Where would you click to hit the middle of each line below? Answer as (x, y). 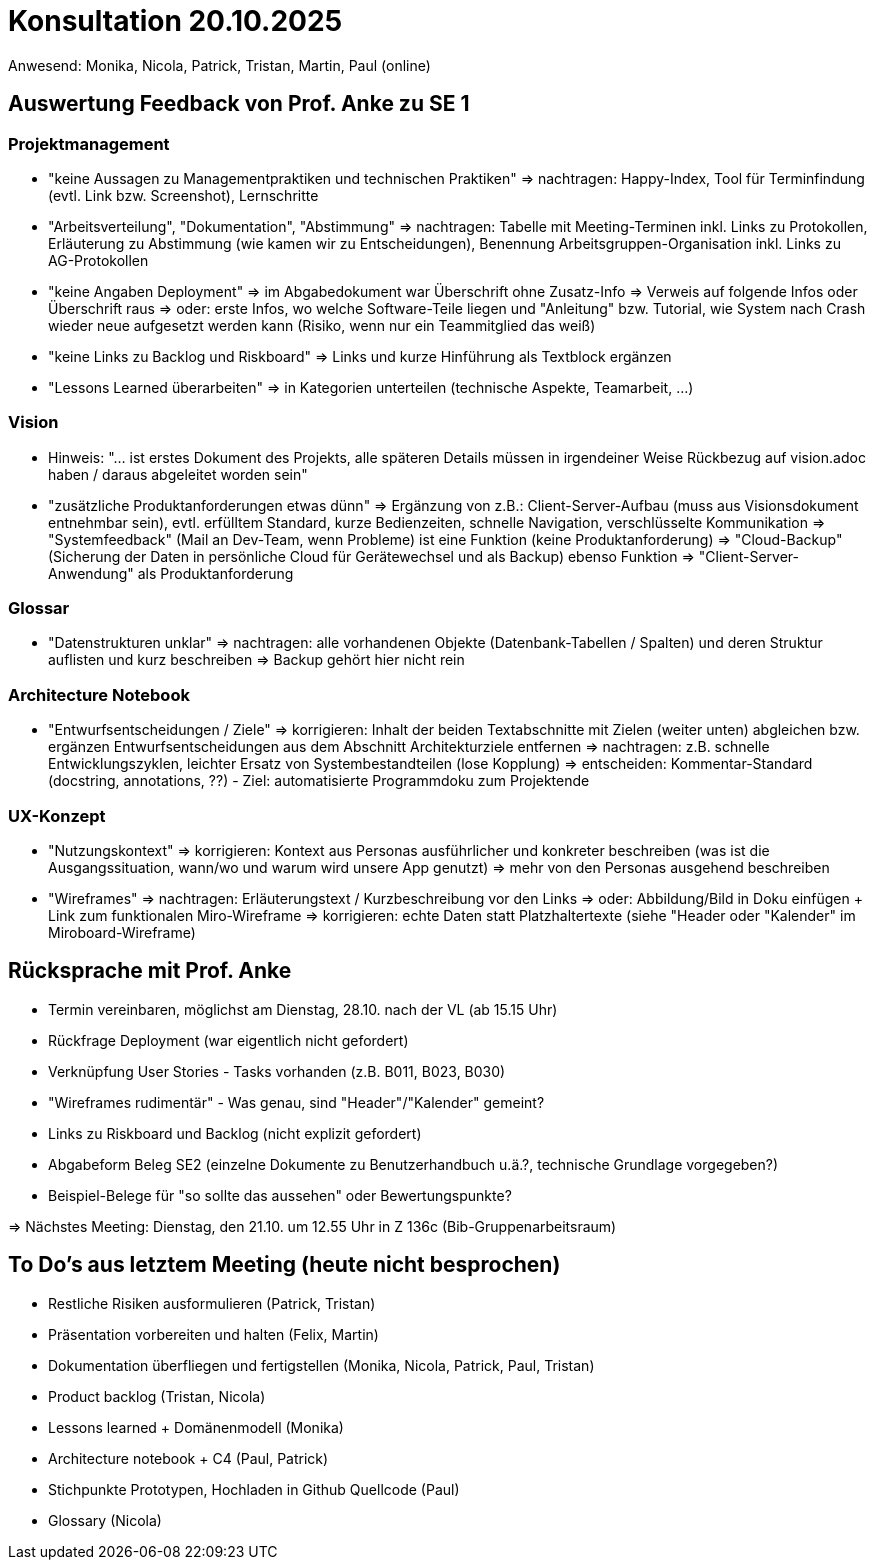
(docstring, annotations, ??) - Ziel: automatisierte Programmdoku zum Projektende (319, 781)
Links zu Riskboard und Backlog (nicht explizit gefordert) (235, 1133)
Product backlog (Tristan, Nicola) (157, 1396)
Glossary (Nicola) (105, 1520)
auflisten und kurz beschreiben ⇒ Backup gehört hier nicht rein (256, 660)
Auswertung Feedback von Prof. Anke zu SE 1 (239, 104)
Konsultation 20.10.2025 (175, 21)
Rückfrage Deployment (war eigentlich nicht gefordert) (228, 1040)
